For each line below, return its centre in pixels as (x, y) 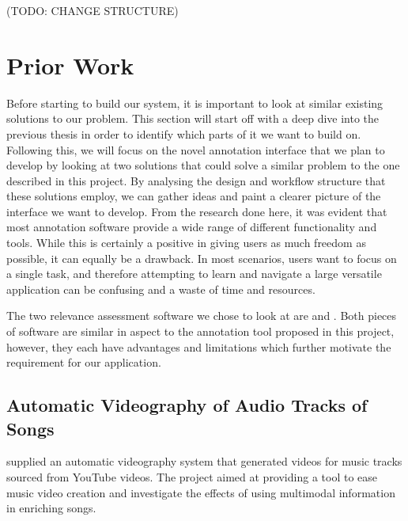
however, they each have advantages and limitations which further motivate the (199, 346)
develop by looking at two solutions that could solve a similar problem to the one (203, 165)
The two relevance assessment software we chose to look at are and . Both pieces (202, 316)
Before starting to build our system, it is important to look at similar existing (195, 103)
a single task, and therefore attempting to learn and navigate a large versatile (194, 274)
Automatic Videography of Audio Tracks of (187, 405)
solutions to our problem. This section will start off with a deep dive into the (193, 118)
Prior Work (70, 65)
